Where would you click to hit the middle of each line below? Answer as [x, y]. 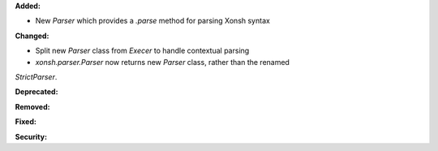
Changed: [32, 36]
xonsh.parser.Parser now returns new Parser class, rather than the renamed [162, 62]
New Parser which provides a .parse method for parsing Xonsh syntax [153, 21]
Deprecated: [36, 92]
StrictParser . [36, 76]
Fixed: [26, 122]
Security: [31, 136]
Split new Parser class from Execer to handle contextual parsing [142, 51]
